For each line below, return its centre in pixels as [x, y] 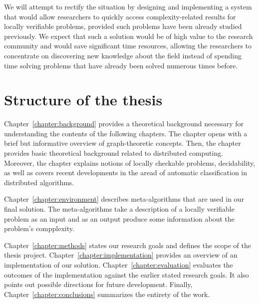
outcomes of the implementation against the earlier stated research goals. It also [127, 274]
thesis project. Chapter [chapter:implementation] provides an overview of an [121, 255]
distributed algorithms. [39, 182]
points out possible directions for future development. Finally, [98, 284]
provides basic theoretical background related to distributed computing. [114, 153]
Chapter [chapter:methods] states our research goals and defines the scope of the [128, 245]
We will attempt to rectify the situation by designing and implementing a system [128, 6]
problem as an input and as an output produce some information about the [120, 218]
